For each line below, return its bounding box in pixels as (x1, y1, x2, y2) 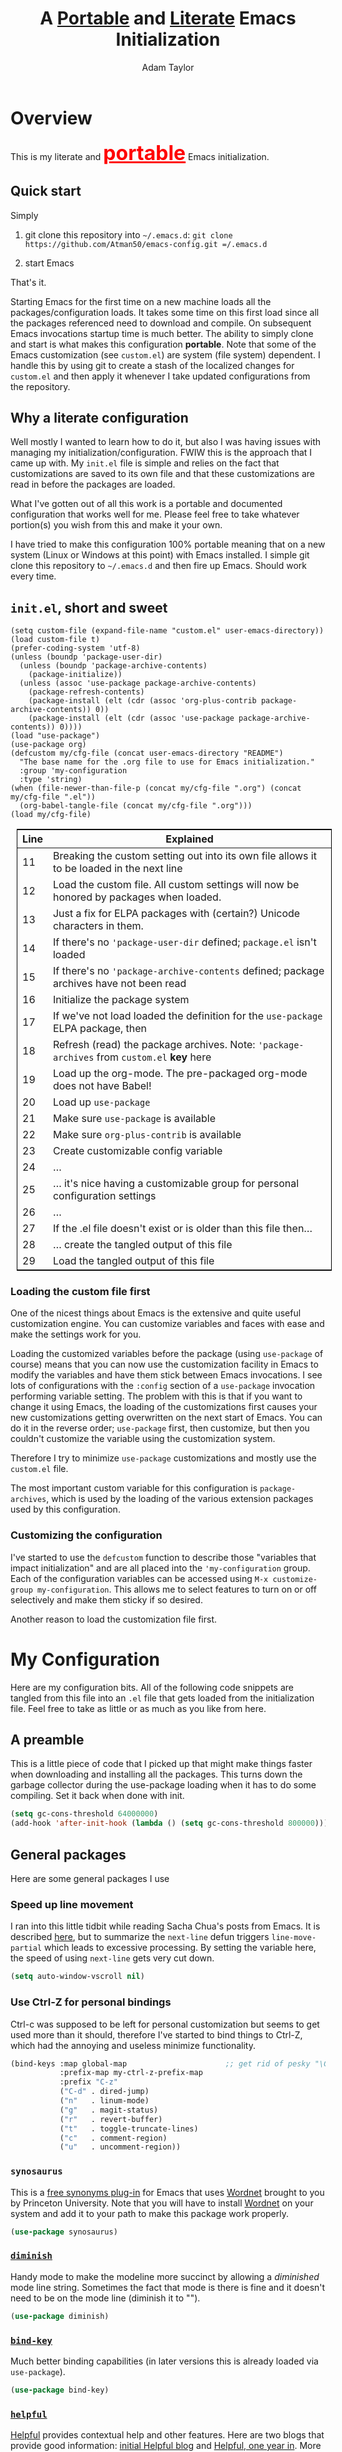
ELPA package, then (52, 1022, 148, 1036)
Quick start (10, 183, 82, 200)
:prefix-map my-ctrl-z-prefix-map (59, 2068, 203, 2078)
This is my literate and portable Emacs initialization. (10, 140, 270, 166)
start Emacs (24, 257, 75, 269)
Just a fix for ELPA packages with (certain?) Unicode (52, 907, 301, 921)
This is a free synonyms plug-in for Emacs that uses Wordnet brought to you (10, 2186, 325, 2198)
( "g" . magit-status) (59, 2105, 159, 2115)
